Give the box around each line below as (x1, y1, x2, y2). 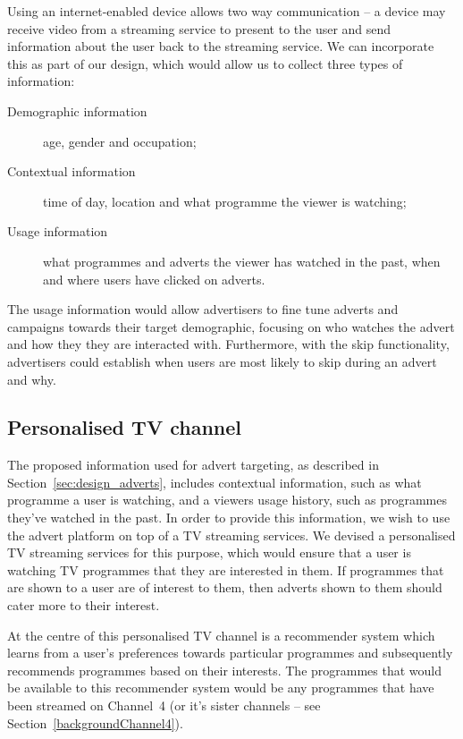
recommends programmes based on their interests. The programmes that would (7, 660, 442, 679)
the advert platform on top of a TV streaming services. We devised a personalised (7, 525, 456, 544)
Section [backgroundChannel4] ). (7, 713, 183, 732)
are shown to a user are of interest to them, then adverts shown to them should (7, 578, 442, 597)
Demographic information (7, 101, 147, 120)
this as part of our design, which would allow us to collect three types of (7, 54, 403, 72)
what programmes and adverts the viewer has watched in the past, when (43, 251, 441, 270)
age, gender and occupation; (43, 132, 197, 150)
